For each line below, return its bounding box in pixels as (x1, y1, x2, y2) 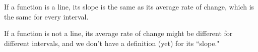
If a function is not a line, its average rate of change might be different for (4, 28, 233, 38)
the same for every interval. (4, 11, 89, 21)
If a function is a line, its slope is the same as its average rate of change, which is (4, 1, 254, 11)
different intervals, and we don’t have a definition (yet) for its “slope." (4, 37, 220, 48)
